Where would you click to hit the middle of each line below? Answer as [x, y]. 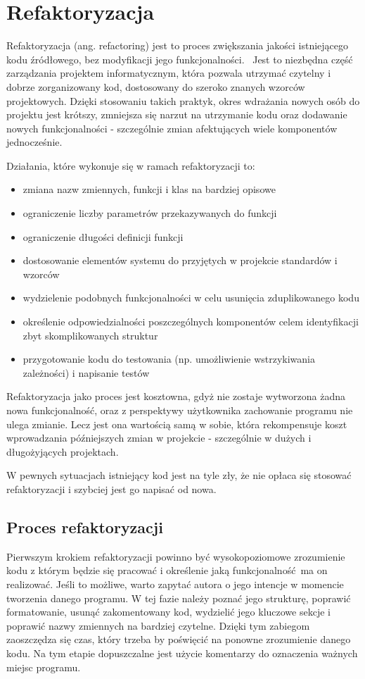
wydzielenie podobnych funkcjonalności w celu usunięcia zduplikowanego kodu [191, 298]
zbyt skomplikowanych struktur [90, 335]
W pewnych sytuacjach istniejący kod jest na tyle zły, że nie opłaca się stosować [179, 475]
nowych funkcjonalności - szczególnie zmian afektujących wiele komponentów [172, 128]
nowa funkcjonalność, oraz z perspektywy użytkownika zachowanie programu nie [180, 410]
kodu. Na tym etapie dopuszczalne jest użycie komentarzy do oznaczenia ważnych [182, 653]
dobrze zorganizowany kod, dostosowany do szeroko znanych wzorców [156, 86]
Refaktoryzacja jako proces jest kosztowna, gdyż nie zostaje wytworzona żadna [176, 396]
